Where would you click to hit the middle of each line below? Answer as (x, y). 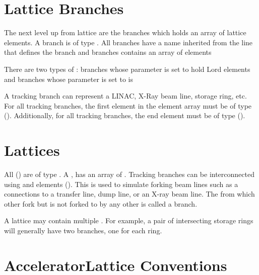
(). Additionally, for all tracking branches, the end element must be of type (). (125, 115)
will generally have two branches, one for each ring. (83, 230)
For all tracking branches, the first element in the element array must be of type (128, 105)
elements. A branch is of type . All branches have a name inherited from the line (128, 42)
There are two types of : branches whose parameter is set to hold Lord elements (127, 69)
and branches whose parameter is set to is (69, 79)
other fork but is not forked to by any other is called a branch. (101, 203)
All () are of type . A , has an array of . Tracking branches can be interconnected (129, 174)
